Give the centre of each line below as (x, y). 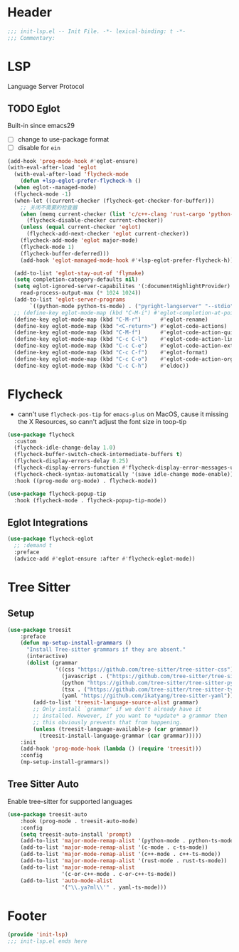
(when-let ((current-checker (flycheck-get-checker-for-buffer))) (114, 201)
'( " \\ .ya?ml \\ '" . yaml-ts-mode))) (114, 887)
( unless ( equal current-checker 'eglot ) (81, 227)
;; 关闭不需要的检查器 (49, 207)
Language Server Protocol (46, 86)
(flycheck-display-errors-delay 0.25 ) (71, 461)
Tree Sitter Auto (43, 784)
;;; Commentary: (31, 38)
